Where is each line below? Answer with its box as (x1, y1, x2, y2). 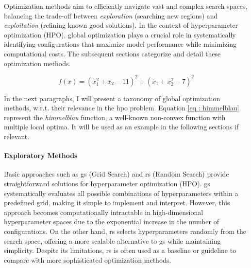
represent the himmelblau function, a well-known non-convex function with (4, 112, 226, 122)
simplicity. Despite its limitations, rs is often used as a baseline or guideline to (4, 245, 236, 255)
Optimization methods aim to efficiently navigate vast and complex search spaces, (4, 1, 248, 11)
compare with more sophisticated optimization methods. (4, 254, 171, 265)
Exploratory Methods (4, 150, 78, 161)
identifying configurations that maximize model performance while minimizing (4, 39, 236, 49)
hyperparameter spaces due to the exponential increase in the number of (4, 216, 219, 227)
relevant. (4, 131, 30, 142)
